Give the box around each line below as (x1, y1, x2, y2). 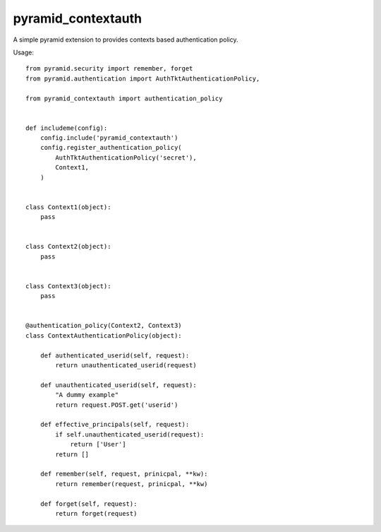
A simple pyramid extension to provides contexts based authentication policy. (13, 35, 239, 44)
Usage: (13, 48, 35, 57)
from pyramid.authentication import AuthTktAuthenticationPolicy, (25, 74, 260, 83)
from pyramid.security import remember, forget (25, 64, 193, 73)
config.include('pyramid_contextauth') (40, 134, 179, 142)
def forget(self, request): (40, 500, 138, 508)
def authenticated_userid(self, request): (40, 351, 190, 360)
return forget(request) (55, 509, 138, 517)
